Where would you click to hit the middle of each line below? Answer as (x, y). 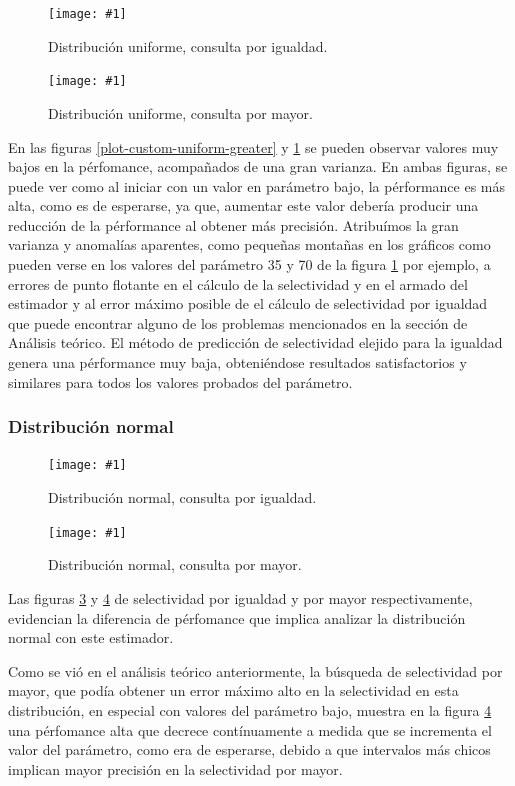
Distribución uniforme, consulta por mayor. (180, 112)
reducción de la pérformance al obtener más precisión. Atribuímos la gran (233, 224)
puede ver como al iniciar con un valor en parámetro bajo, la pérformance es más (257, 185)
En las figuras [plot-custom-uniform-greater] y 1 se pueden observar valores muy (253, 146)
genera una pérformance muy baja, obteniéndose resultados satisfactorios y (237, 362)
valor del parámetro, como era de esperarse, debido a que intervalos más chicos (249, 749)
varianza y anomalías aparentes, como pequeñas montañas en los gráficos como (249, 244)
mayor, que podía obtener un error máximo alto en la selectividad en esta (233, 690)
